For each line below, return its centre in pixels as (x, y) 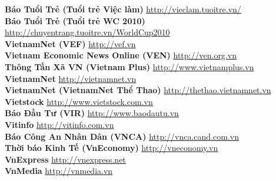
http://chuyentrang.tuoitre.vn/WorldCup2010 (87, 32)
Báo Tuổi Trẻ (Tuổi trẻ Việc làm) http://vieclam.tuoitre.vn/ (123, 9)
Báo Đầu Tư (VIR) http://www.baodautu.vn (92, 113)
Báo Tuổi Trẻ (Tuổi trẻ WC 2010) (75, 20)
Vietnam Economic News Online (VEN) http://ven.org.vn (121, 55)
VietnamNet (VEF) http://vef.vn (70, 43)
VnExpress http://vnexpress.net (65, 159)
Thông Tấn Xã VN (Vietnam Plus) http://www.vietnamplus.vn (129, 66)
